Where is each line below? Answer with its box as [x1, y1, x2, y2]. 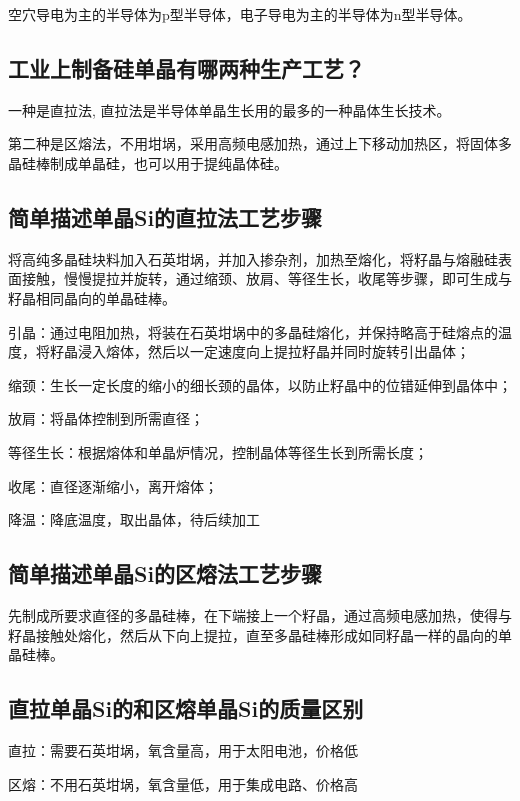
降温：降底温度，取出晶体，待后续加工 [8, 509, 260, 530]
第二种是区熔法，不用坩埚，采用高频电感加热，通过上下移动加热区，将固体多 [8, 133, 512, 154]
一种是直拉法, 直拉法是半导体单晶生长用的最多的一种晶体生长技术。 [8, 99, 451, 120]
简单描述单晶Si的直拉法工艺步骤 [8, 201, 323, 232]
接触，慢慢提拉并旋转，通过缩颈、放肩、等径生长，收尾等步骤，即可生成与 [21, 268, 512, 289]
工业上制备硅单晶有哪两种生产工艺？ [8, 52, 365, 83]
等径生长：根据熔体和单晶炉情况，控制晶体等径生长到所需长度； [8, 441, 428, 462]
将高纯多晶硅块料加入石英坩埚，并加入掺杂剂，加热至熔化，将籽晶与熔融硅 [8, 248, 498, 269]
